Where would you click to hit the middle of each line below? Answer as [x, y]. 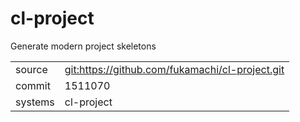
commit [33, 85]
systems [35, 102]
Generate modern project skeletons [83, 46]
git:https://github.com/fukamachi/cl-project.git [174, 69]
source [31, 69]
